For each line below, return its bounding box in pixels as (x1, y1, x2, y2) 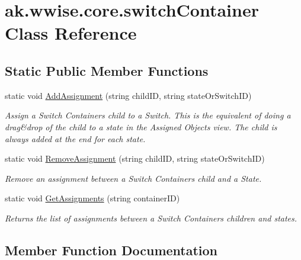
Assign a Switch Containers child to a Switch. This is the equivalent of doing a (5, 109, 291, 121)
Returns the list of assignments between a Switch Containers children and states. (5, 211, 297, 224)
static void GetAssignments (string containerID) (5, 192, 180, 204)
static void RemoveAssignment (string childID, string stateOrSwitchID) (5, 152, 265, 165)
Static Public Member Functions (5, 61, 209, 79)
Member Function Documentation (5, 240, 218, 259)
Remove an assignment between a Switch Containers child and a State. (5, 172, 262, 184)
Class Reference (5, 21, 137, 45)
